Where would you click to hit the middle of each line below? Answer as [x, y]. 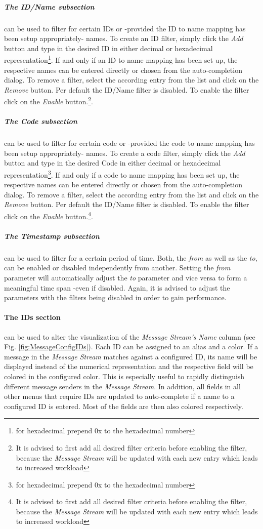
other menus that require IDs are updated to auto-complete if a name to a [119, 396]
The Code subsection [41, 121]
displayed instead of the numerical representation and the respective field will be [129, 366]
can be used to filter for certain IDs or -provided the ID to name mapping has [125, 28]
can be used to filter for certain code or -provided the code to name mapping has [129, 143]
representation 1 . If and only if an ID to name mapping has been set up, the [121, 59]
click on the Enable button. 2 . [49, 101]
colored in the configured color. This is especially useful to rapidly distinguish [124, 376]
